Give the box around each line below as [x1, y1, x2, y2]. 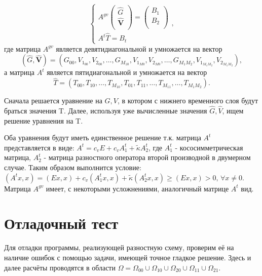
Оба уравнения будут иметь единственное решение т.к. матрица [4, 132, 201, 143]
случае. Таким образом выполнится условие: [4, 162, 141, 173]
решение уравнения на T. [4, 115, 83, 126]
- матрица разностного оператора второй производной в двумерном [44, 152, 251, 163]
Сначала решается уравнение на [4, 95, 102, 106]
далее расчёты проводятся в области [4, 262, 116, 272]
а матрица [4, 67, 34, 77]
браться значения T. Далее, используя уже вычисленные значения [4, 105, 207, 116]
